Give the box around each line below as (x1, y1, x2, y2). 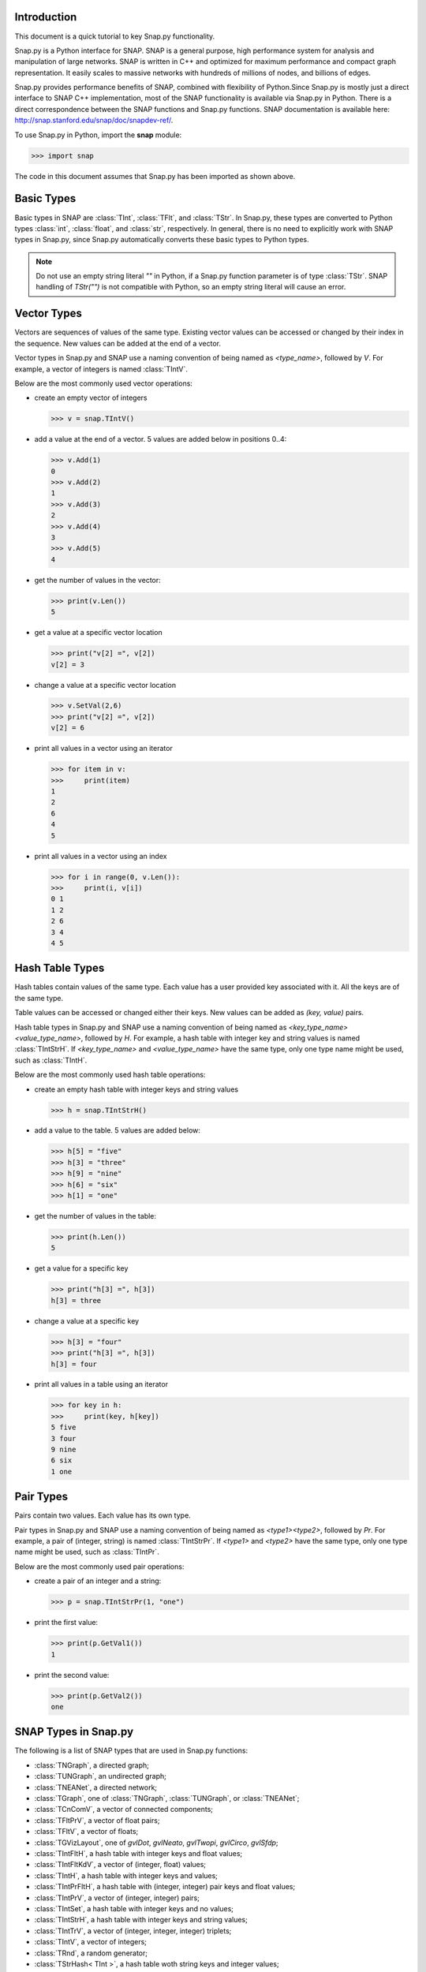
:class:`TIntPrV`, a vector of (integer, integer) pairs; (34, 1893, 200, 1903)
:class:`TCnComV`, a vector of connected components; (34, 1805, 213, 1814)
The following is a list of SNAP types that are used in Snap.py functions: (14, 1746, 248, 1755)
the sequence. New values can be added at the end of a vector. (14, 338, 221, 348)
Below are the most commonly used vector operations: (14, 379, 193, 388)
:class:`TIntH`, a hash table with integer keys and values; (34, 1870, 219, 1880)
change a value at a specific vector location (34, 680, 177, 689)
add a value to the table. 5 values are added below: (34, 1126, 201, 1135)
